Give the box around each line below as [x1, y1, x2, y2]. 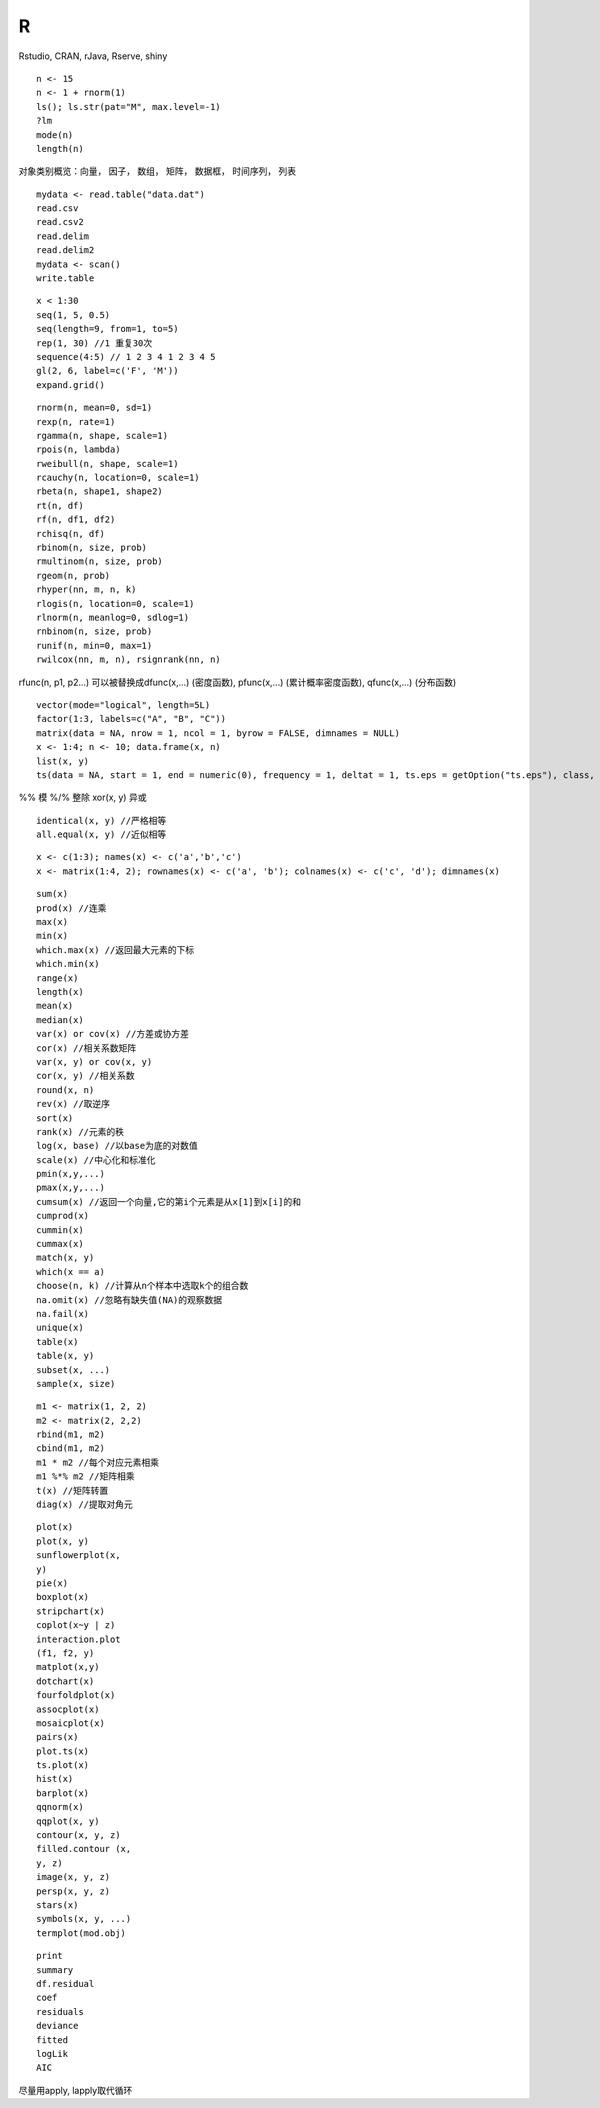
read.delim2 [36, 245, 95, 256]
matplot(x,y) [36, 1661, 100, 1673]
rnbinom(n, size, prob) [36, 626, 153, 637]
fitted [36, 2034, 69, 2045]
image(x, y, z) [36, 1871, 111, 1883]
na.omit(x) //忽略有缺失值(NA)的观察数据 [36, 1294, 223, 1305]
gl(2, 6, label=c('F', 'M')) [36, 365, 179, 377]
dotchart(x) [36, 1675, 95, 1687]
